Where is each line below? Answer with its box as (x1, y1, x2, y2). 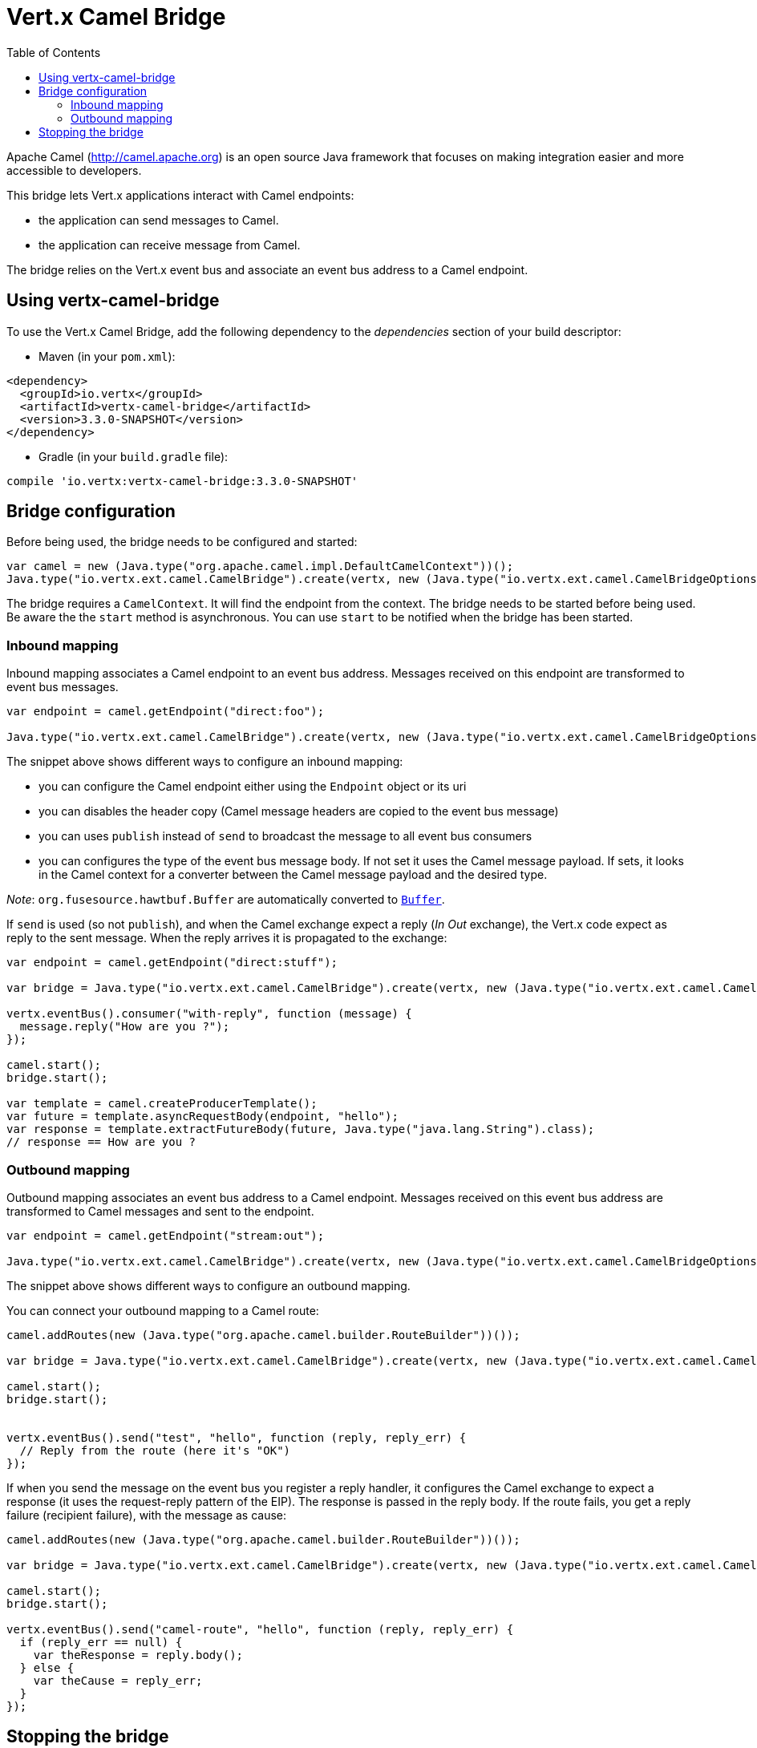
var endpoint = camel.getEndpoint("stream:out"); (6, 1228, 325, 1242)
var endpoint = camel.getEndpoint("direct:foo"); (6, 705, 325, 718)
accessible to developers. (6, 163, 142, 177)
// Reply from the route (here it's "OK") (19, 1443, 291, 1457)
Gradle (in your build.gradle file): (38, 449, 229, 463)
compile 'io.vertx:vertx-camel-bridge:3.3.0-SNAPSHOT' (6, 474, 358, 488)
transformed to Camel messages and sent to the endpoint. (6, 1204, 314, 1218)
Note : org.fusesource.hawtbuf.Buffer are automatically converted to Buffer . (6, 892, 445, 907)
